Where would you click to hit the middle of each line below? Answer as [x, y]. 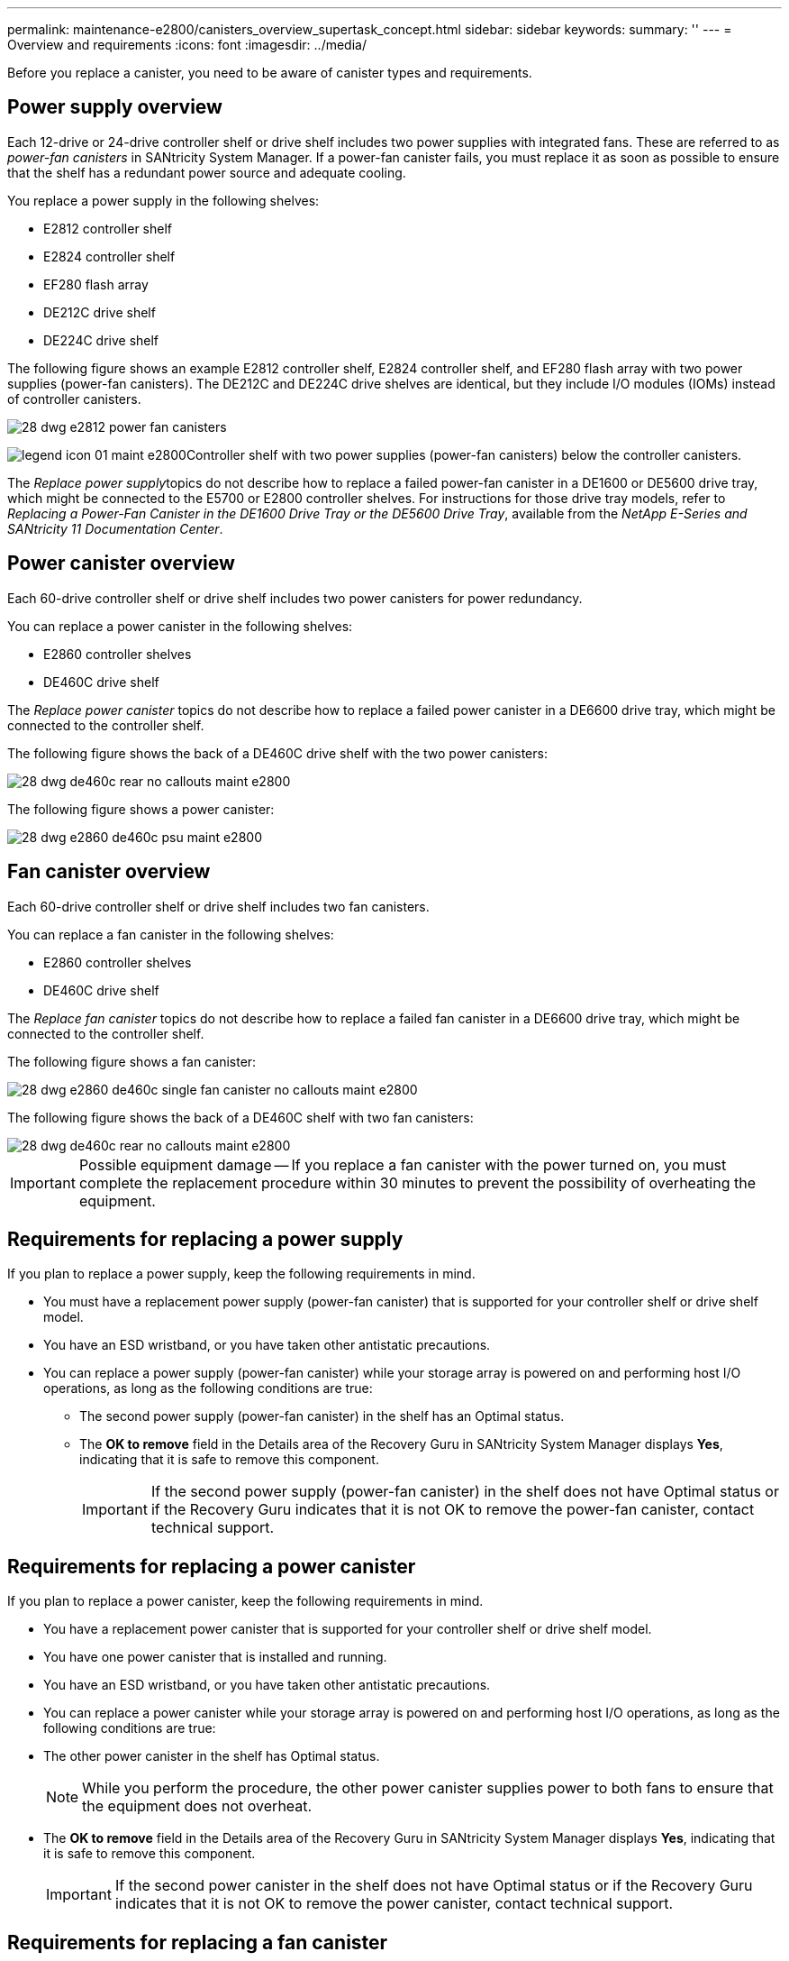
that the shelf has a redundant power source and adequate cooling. [207, 172]
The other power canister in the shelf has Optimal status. [212, 1756]
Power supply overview [115, 107]
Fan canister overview [109, 872]
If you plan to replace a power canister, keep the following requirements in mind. [245, 1601]
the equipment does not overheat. [197, 1806]
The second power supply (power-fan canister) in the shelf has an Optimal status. [322, 1416]
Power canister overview [121, 564]
